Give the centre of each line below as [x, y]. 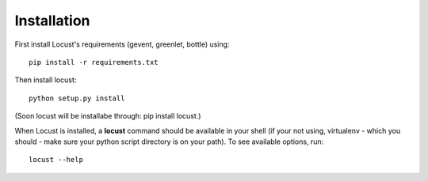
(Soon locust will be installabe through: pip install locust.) [108, 116]
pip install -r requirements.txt [94, 62]
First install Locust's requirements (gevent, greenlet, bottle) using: [122, 44]
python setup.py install [77, 98]
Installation [52, 21]
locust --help [56, 160]
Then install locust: [46, 80]
